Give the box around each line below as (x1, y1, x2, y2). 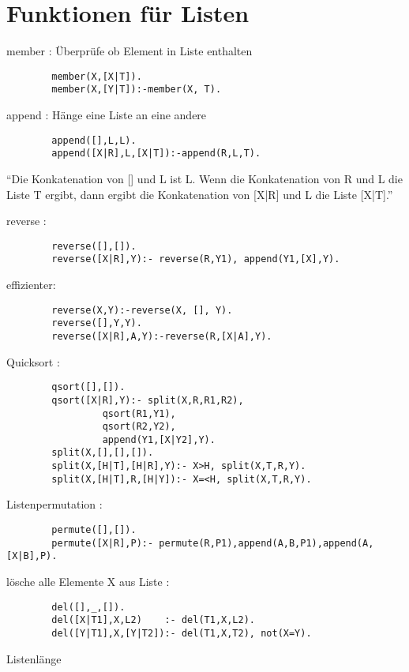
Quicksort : (6, 353, 60, 370)
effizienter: (6, 276, 56, 293)
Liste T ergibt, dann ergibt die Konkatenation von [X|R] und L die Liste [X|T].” (6, 186, 393, 202)
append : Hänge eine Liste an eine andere (6, 107, 207, 123)
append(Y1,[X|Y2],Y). (102, 434, 216, 445)
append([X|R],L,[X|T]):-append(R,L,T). (51, 148, 261, 160)
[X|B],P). (6, 550, 58, 562)
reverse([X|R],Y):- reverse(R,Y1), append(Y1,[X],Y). (51, 253, 340, 265)
